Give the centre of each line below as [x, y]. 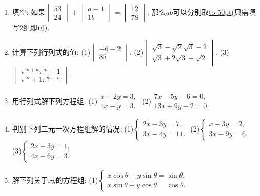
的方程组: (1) [77, 179]
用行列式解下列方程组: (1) [55, 101]
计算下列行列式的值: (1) [51, 51]
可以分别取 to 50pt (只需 [211, 12]
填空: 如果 [29, 12]
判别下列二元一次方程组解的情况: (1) [73, 128]
